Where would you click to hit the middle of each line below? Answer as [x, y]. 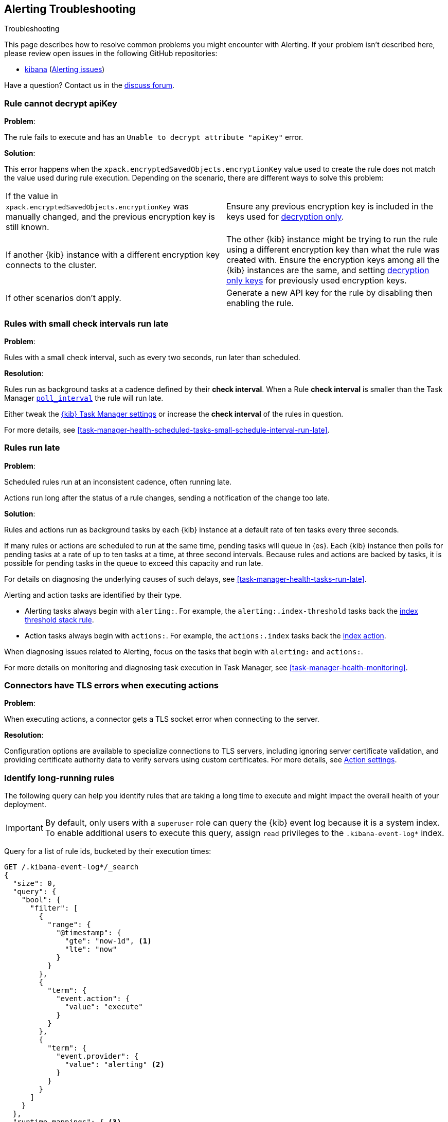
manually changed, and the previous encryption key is [110, 217]
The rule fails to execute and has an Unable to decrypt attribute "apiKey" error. [154, 137]
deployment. [25, 805]
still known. [28, 227]
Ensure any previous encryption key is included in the [330, 207]
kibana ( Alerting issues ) [65, 69]
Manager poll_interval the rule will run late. [84, 398]
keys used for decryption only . [285, 217]
